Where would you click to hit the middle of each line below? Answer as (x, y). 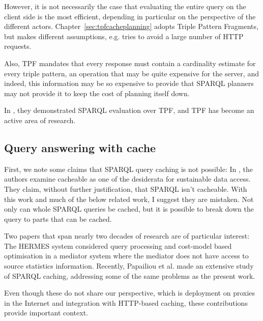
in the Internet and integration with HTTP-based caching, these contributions (126, 302)
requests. (18, 46)
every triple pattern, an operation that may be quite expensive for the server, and (131, 73)
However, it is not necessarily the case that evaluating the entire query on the (125, 6)
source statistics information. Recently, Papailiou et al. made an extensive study (129, 266)
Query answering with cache (80, 147)
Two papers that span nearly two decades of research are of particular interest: (127, 236)
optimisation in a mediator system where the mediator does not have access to (126, 256)
